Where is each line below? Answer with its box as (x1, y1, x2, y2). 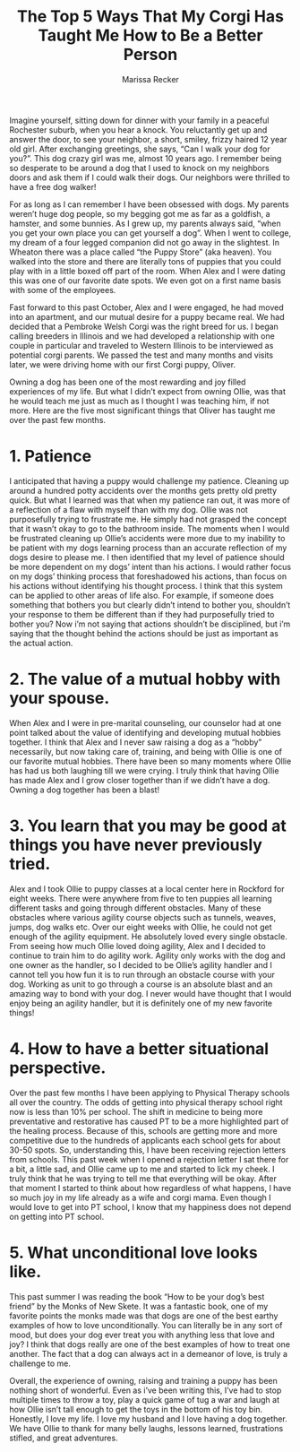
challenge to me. (9, 1358, 72, 1369)
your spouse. (9, 688, 110, 709)
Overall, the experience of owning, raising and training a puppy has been (9, 1375, 278, 1386)
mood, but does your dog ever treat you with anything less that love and (9, 1329, 275, 1340)
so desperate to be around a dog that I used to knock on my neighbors (9, 162, 270, 173)
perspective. (9, 1058, 107, 1077)
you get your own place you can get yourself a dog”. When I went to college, (9, 227, 292, 238)
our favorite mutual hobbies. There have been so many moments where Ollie (9, 756, 292, 766)
